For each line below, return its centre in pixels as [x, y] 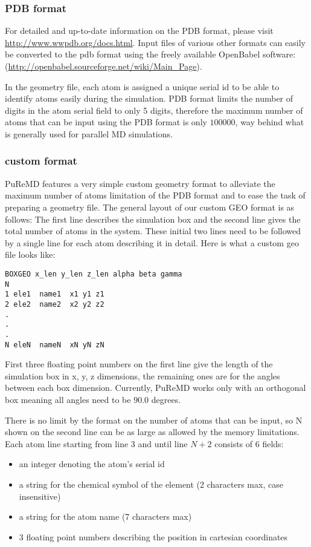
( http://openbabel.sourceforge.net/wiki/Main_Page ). [104, 66]
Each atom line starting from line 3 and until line [96, 443]
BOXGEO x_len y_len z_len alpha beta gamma [94, 274]
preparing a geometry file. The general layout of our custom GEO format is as [150, 207]
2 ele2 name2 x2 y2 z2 [55, 304]
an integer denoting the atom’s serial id [92, 464]
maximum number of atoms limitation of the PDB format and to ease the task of [155, 195]
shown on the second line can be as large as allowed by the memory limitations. [152, 432]
